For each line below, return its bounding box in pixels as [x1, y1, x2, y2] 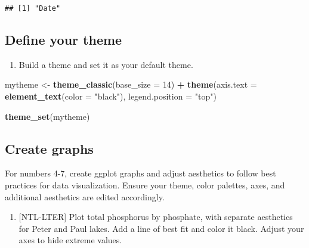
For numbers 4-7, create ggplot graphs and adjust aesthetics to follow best [5, 167, 276, 179]
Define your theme [5, 30, 122, 49]
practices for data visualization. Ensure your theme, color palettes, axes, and [5, 179, 285, 191]
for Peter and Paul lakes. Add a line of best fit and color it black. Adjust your [18, 222, 304, 234]
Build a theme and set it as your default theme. [18, 58, 193, 70]
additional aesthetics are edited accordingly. [5, 190, 165, 203]
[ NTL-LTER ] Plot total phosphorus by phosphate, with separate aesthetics [18, 210, 293, 223]
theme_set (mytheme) [5, 110, 90, 122]
